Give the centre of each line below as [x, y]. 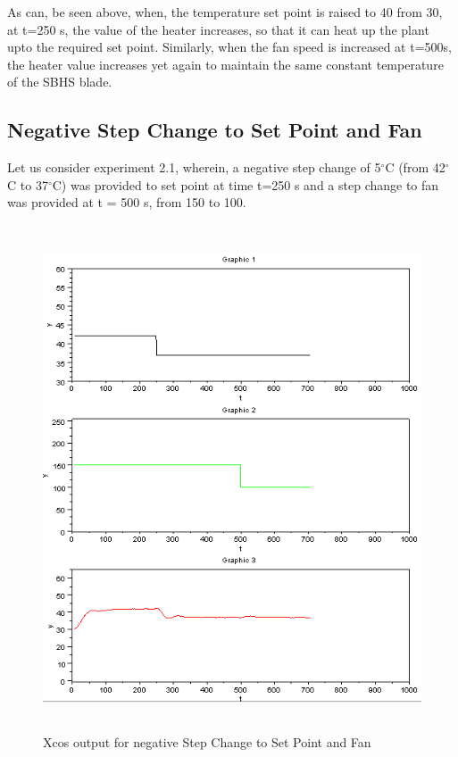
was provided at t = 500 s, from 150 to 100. [127, 202]
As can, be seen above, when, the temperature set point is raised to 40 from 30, [225, 12]
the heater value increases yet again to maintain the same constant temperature [225, 64]
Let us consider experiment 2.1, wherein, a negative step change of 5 [194, 167]
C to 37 [28, 184]
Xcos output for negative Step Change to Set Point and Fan [207, 742]
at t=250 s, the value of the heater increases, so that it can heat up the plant [218, 29]
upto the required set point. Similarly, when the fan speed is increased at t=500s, [229, 47]
